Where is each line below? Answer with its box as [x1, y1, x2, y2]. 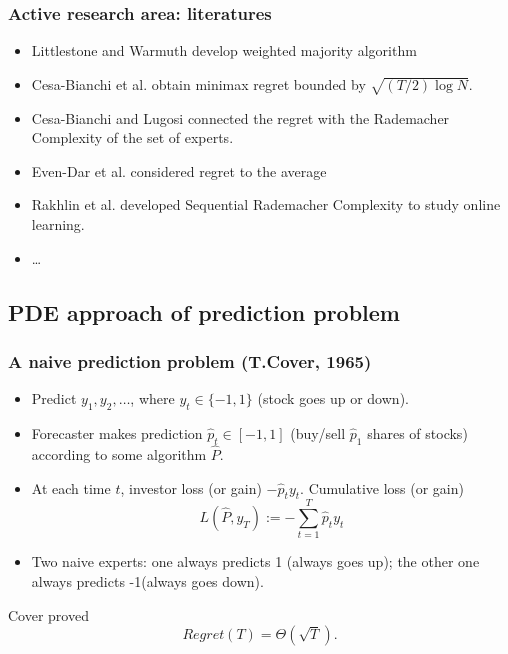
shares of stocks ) [367, 422, 468, 443]
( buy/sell [290, 422, 346, 443]
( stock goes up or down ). [257, 388, 409, 409]
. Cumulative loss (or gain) [300, 477, 464, 498]
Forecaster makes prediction [31, 422, 203, 443]
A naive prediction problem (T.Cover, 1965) [8, 348, 372, 373]
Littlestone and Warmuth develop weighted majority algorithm [31, 40, 417, 61]
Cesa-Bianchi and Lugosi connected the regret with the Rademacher [31, 107, 450, 128]
